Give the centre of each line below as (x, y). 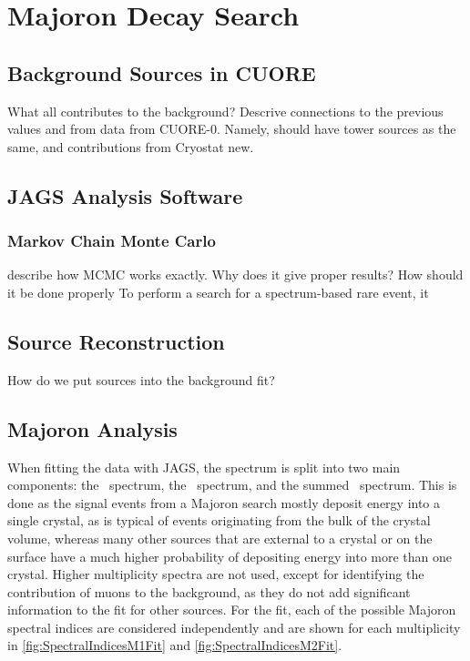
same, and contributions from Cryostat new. (131, 146)
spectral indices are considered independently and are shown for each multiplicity (234, 627)
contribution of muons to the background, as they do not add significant (209, 591)
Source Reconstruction (116, 341)
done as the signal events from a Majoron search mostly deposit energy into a (224, 502)
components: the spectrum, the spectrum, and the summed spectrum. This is (232, 485)
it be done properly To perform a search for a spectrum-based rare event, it (218, 292)
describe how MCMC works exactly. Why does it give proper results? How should (235, 275)
